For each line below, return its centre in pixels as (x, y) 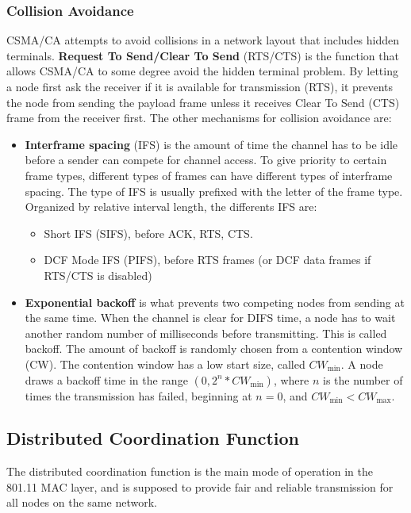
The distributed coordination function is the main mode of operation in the (190, 471)
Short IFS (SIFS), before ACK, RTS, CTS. (148, 233)
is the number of (363, 379)
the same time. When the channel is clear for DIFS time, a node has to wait (210, 318)
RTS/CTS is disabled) (98, 275)
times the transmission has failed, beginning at (138, 395)
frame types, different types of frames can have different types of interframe (209, 175)
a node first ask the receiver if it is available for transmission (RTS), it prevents (200, 86)
